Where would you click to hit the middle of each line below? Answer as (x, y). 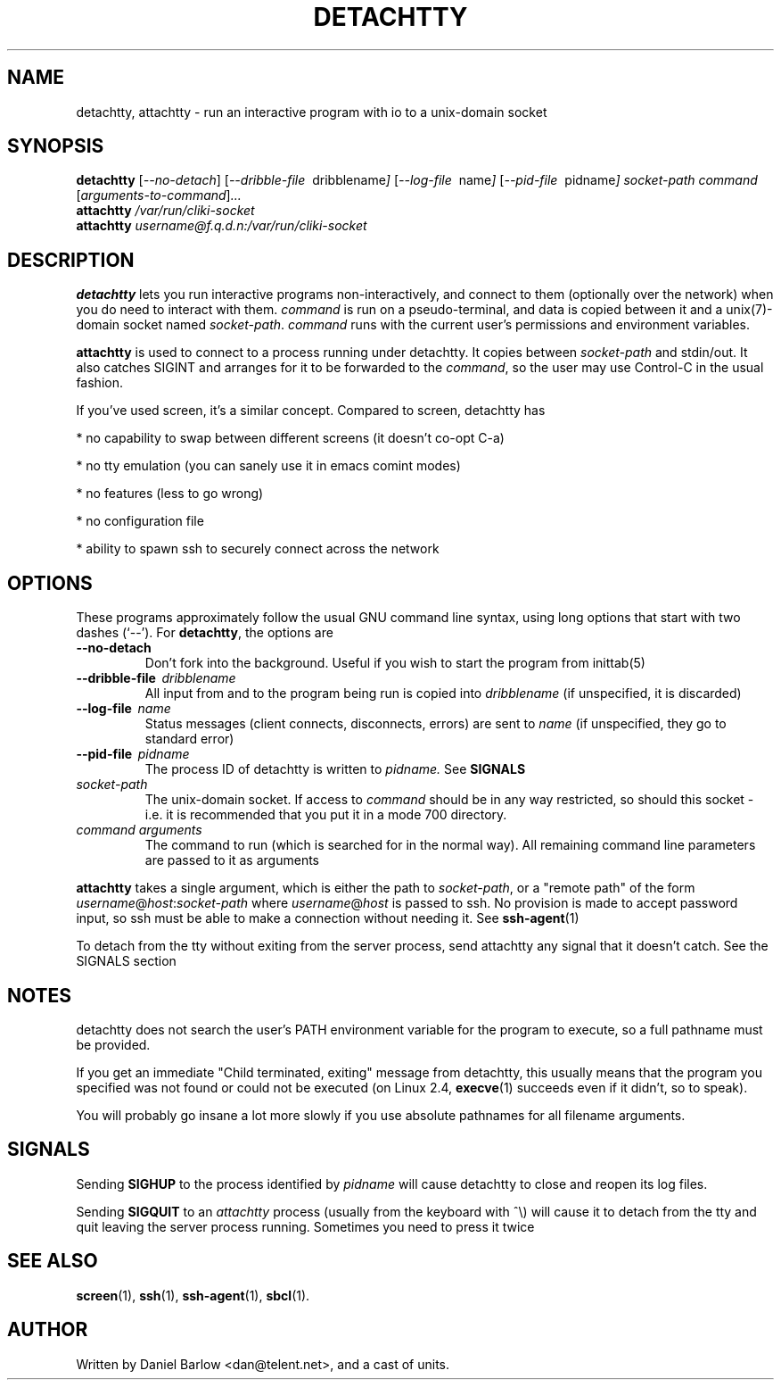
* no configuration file (140, 521)
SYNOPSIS (56, 146)
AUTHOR (48, 1330)
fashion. (99, 383)
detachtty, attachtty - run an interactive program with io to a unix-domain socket (312, 112)
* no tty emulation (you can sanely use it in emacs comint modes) (268, 466)
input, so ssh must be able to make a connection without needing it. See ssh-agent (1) (328, 918)
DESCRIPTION (71, 260)
